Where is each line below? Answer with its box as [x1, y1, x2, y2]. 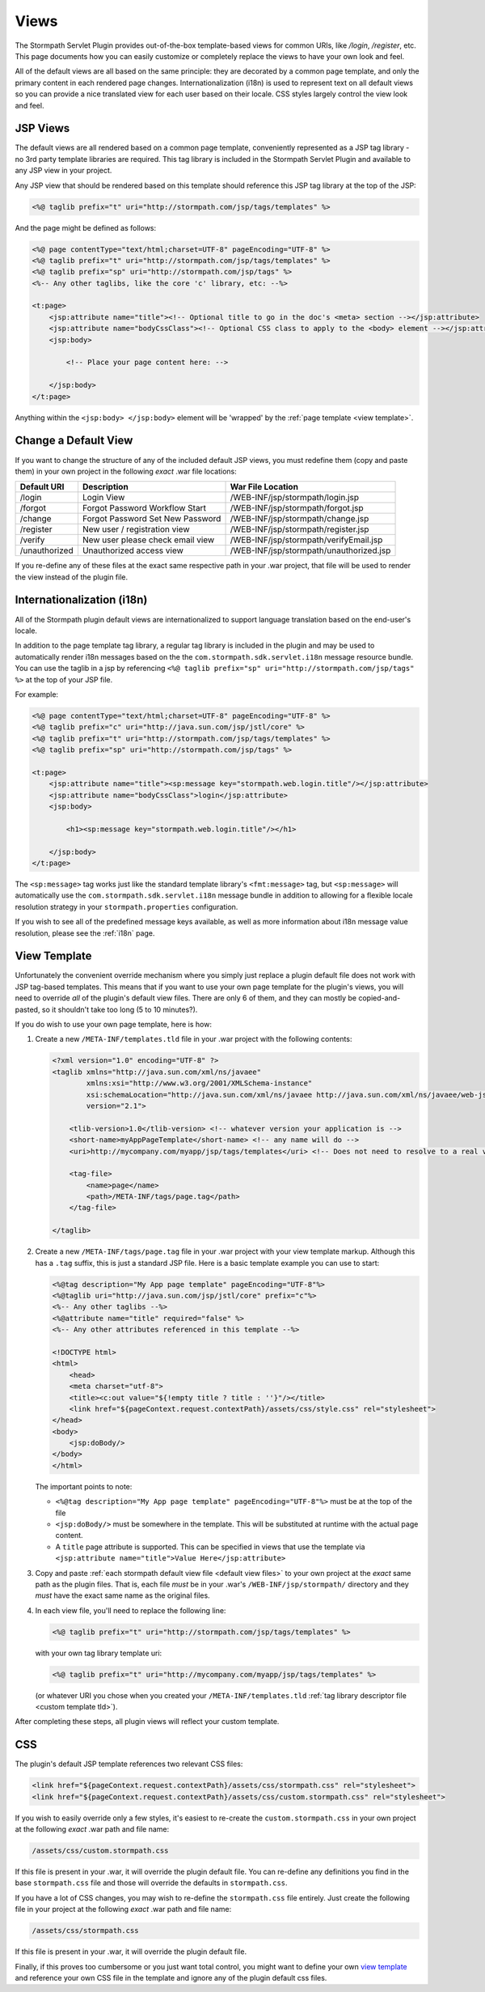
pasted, [15, 1004, 40, 1014]
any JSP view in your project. [15, 166, 112, 176]
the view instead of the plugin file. [15, 571, 129, 582]
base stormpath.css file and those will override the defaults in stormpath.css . [15, 1878, 288, 1888]
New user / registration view [82, 524, 190, 535]
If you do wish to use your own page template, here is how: [15, 1020, 212, 1029]
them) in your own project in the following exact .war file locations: [15, 466, 238, 476]
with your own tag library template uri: [35, 1648, 162, 1658]
